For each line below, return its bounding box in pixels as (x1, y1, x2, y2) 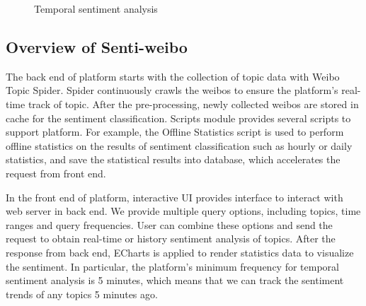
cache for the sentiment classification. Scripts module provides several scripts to (6, 110, 351, 125)
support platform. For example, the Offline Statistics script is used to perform (6, 124, 344, 139)
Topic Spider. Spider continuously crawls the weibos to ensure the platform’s (6, 83, 338, 98)
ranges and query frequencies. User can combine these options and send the (6, 217, 333, 232)
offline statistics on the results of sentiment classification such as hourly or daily (6, 138, 353, 153)
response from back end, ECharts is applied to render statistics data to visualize (6, 245, 354, 259)
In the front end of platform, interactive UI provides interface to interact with (6, 189, 343, 204)
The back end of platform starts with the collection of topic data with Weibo (6, 69, 340, 83)
